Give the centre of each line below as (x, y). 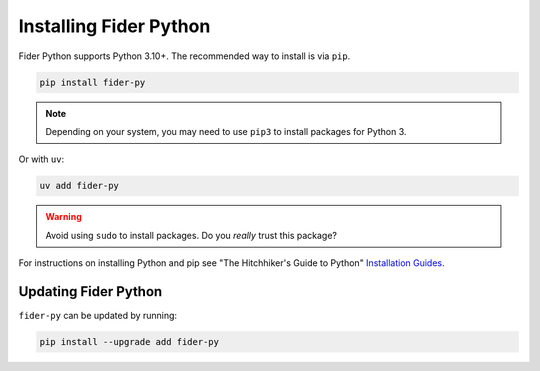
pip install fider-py (92, 82)
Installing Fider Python (114, 26)
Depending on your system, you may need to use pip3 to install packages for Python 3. (226, 131)
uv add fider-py (79, 186)
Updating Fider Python (90, 291)
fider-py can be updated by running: (98, 315)
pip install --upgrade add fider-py (129, 341)
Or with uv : (41, 159)
